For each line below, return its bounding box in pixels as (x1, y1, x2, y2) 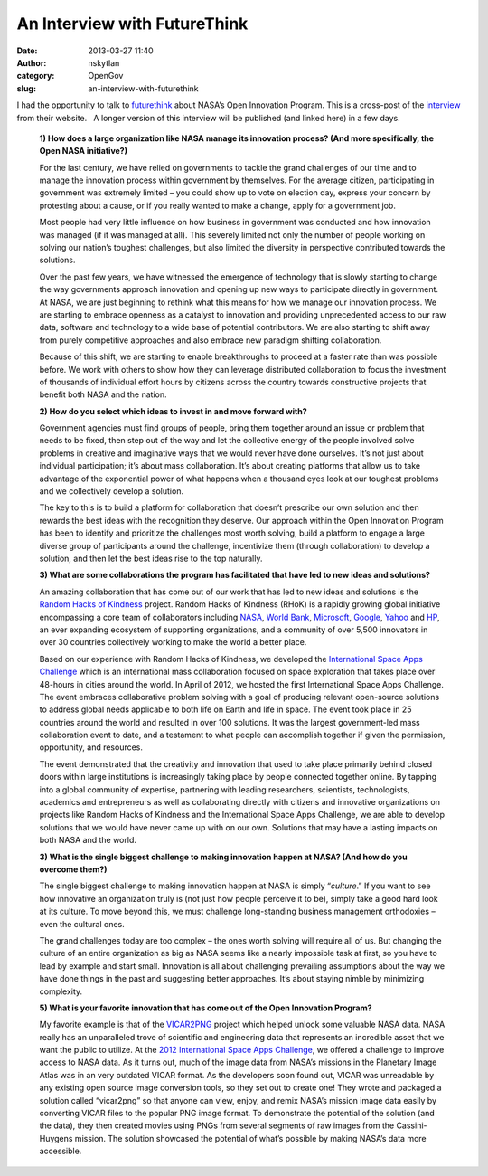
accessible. (39, 1145, 82, 1157)
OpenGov (88, 71, 124, 81)
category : (16, 71, 55, 81)
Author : (16, 57, 47, 68)
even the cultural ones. (39, 918, 126, 929)
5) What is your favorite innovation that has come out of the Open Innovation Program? (39, 1002, 372, 1013)
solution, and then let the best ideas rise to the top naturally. (39, 553, 263, 564)
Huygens (39, 1133, 73, 1143)
